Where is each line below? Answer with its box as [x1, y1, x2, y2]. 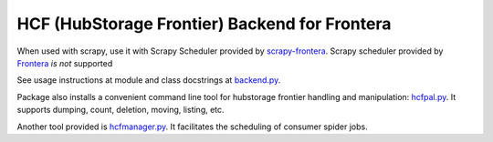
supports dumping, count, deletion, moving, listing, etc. [16, 105, 225, 116]
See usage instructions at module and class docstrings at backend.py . [16, 75, 281, 86]
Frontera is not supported [16, 57, 113, 68]
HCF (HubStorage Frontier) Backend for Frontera [16, 14, 392, 34]
